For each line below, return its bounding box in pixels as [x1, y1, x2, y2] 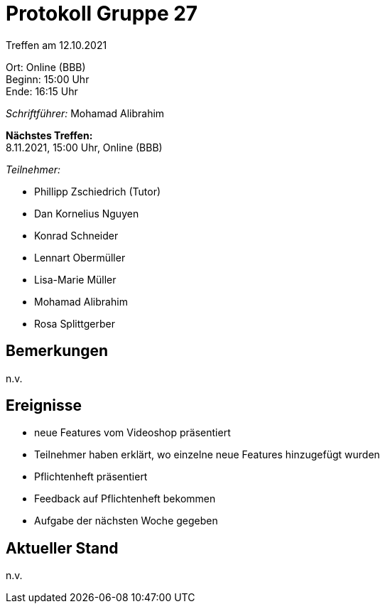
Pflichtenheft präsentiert [34, 470, 148, 483]
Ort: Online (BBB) [6, 60, 86, 73]
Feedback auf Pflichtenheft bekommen [34, 492, 216, 505]
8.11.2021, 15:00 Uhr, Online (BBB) [6, 141, 163, 153]
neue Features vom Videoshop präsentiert [34, 426, 231, 439]
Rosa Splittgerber [34, 317, 115, 330]
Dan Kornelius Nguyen [34, 207, 139, 220]
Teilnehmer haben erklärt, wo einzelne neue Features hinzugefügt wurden [34, 448, 380, 461]
